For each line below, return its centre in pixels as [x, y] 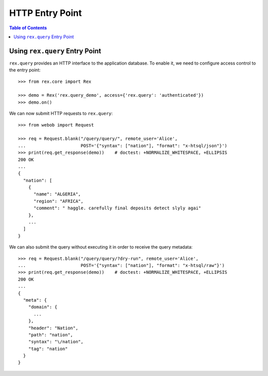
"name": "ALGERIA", [57, 194]
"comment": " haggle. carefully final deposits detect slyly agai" [117, 208]
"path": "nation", [51, 335]
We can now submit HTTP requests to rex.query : [61, 114]
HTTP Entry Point [45, 13]
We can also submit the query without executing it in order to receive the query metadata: [101, 247]
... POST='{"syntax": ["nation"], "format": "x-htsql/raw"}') [121, 265]
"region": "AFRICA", [59, 201]
